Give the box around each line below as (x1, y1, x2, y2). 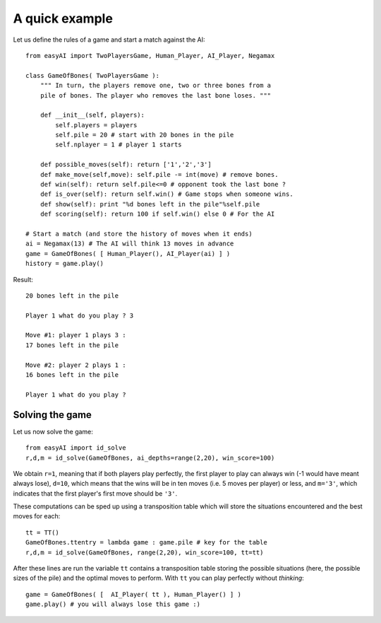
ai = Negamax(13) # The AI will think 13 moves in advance (25, 240, 234, 248)
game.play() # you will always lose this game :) (25, 600, 201, 608)
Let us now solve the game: (13, 427, 93, 436)
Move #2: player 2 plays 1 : (25, 361, 126, 369)
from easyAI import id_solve (25, 444, 126, 452)
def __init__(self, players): (40, 111, 145, 120)
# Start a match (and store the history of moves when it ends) (25, 230, 253, 238)
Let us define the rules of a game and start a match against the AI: (13, 35, 205, 44)
